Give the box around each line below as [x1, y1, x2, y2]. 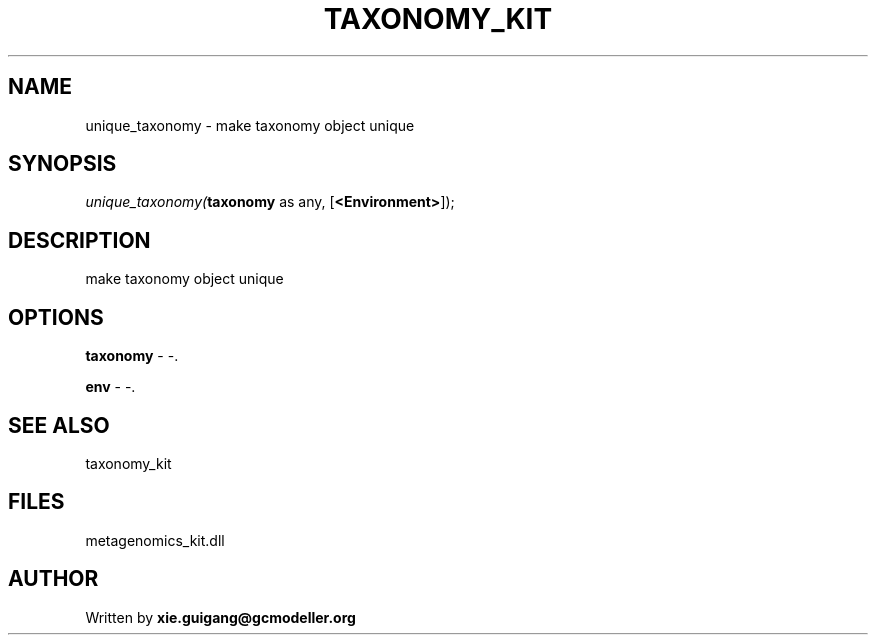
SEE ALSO [8, 412, 110, 438]
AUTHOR [8, 566, 99, 592]
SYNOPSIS [8, 151, 117, 177]
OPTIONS [8, 304, 104, 330]
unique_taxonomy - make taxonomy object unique [85, 116, 415, 134]
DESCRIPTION [8, 227, 151, 253]
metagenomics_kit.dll [85, 531, 225, 549]
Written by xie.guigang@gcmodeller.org [85, 608, 356, 626]
